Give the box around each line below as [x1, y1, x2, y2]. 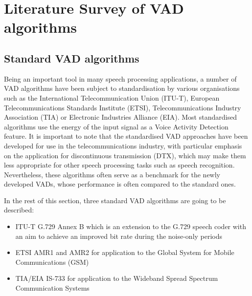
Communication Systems [15, 283, 90, 293]
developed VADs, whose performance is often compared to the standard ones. [4, 179, 236, 189]
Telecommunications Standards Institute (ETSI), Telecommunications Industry [4, 102, 241, 112]
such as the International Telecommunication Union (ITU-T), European [4, 92, 220, 103]
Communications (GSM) [15, 256, 89, 267]
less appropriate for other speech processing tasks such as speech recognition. [4, 160, 235, 170]
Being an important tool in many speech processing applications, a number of [4, 73, 237, 84]
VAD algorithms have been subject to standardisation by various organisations [4, 83, 240, 93]
